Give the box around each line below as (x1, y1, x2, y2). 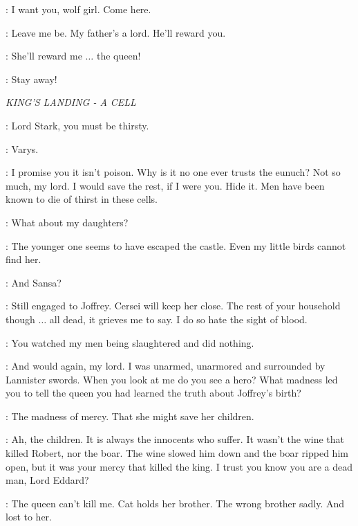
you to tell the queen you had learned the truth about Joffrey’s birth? (6, 386, 301, 400)
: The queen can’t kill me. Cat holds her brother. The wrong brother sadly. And (6, 496, 345, 510)
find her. (6, 252, 41, 266)
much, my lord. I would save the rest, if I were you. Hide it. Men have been (6, 178, 325, 192)
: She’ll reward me (6, 48, 82, 63)
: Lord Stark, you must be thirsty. (6, 118, 149, 132)
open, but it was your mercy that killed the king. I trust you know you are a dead (6, 459, 352, 473)
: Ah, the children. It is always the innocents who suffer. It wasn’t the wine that (6, 432, 345, 446)
